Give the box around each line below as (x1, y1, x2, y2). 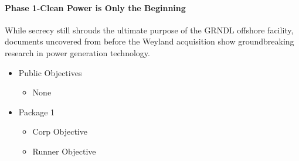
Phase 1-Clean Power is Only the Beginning (5, 1, 186, 13)
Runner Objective (32, 145, 96, 157)
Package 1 (18, 105, 55, 118)
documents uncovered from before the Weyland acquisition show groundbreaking (5, 35, 294, 47)
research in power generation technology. (5, 46, 150, 59)
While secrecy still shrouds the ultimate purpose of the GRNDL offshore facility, (5, 23, 294, 36)
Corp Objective (32, 125, 87, 138)
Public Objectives (18, 66, 82, 78)
